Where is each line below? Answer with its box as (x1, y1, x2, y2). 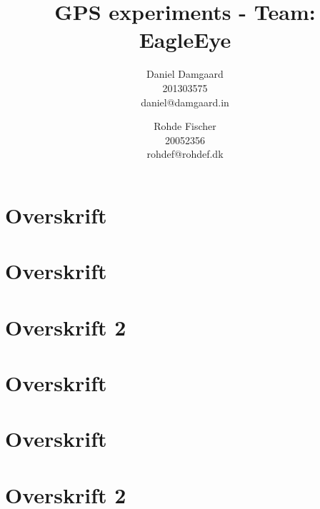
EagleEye (139, 25, 231, 54)
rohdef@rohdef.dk (146, 146, 224, 161)
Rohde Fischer (154, 119, 216, 133)
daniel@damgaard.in (141, 94, 229, 109)
